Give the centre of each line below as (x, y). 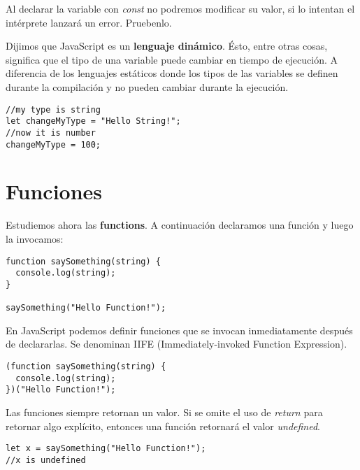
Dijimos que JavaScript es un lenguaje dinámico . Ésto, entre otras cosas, (167, 46)
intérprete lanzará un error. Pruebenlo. (89, 22)
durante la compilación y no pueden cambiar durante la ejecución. (147, 86)
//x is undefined (46, 460)
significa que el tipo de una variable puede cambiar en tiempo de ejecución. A (172, 59)
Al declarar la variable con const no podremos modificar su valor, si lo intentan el (180, 8)
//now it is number (51, 133)
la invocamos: (35, 238)
